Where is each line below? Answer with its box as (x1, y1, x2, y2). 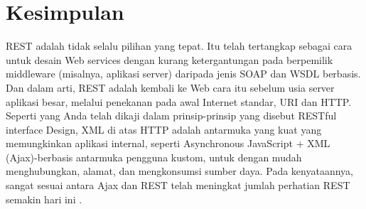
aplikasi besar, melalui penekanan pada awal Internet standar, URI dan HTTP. (6, 94, 352, 109)
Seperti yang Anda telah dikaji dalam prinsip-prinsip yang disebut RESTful (6, 108, 337, 123)
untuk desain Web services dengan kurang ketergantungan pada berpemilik (6, 52, 333, 67)
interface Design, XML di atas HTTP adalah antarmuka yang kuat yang (6, 122, 322, 136)
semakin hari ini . (6, 191, 82, 206)
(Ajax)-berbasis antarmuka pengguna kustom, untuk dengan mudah (6, 149, 302, 164)
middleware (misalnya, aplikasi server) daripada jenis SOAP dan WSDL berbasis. (6, 66, 361, 81)
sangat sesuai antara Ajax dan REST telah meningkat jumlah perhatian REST (6, 178, 350, 193)
